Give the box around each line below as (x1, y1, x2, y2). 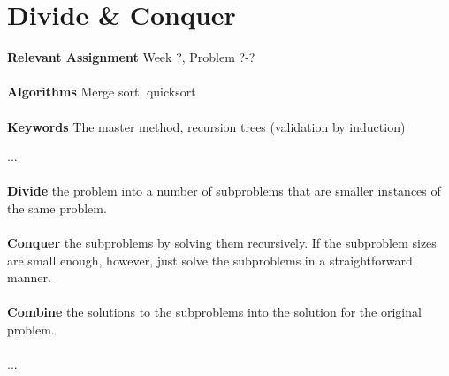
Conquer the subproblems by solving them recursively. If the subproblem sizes (7, 234, 437, 252)
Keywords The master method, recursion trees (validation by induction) (7, 117, 406, 135)
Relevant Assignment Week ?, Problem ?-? (7, 48, 255, 66)
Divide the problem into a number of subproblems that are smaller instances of (7, 181, 441, 200)
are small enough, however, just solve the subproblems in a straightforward (7, 250, 413, 269)
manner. (7, 268, 51, 287)
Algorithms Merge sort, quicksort (7, 82, 196, 101)
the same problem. (7, 198, 107, 217)
